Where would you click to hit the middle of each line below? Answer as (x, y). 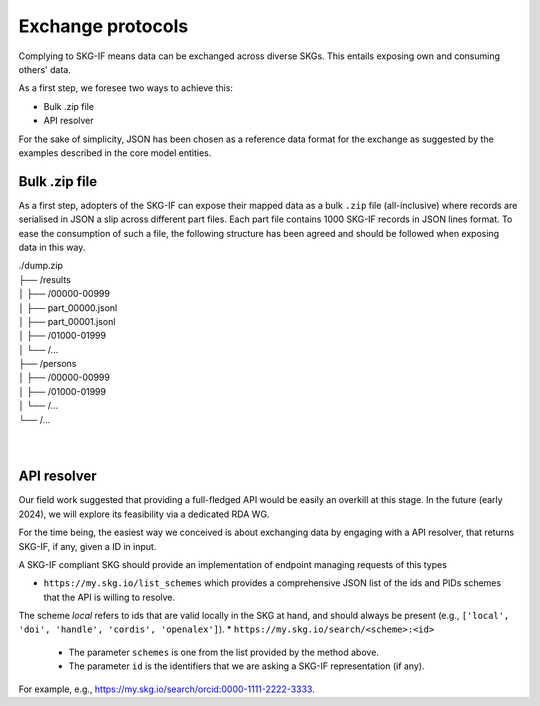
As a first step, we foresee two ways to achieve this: (126, 88)
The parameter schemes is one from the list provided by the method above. (224, 652)
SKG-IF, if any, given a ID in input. (87, 546)
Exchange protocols (103, 26)
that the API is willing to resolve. (109, 597)
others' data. (45, 69)
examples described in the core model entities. (115, 152)
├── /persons (47, 364)
